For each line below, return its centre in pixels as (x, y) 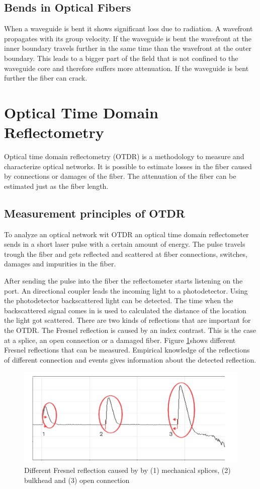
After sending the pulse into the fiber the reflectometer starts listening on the (123, 281)
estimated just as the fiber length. (56, 186)
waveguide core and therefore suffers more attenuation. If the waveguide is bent (126, 68)
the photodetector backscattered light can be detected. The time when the (119, 300)
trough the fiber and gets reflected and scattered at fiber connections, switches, (126, 254)
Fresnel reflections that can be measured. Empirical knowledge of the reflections (127, 350)
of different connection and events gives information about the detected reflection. (130, 359)
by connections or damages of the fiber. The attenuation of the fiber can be (120, 176)
